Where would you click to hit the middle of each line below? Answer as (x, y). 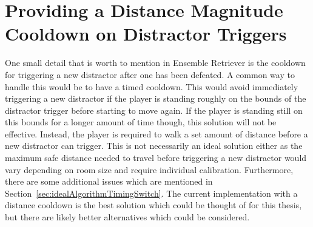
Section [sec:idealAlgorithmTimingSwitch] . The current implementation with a (151, 193)
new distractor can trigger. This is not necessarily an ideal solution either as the (154, 146)
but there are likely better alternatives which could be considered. (127, 217)
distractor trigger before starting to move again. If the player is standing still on (154, 110)
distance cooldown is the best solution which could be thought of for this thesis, (153, 205)
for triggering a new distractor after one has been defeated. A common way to (150, 74)
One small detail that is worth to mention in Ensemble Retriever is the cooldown (155, 63)
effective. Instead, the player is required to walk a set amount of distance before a (156, 133)
